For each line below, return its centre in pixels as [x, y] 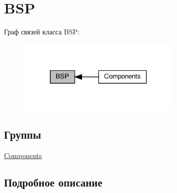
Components [23, 155]
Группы [23, 134]
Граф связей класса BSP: [42, 32]
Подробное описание [53, 182]
